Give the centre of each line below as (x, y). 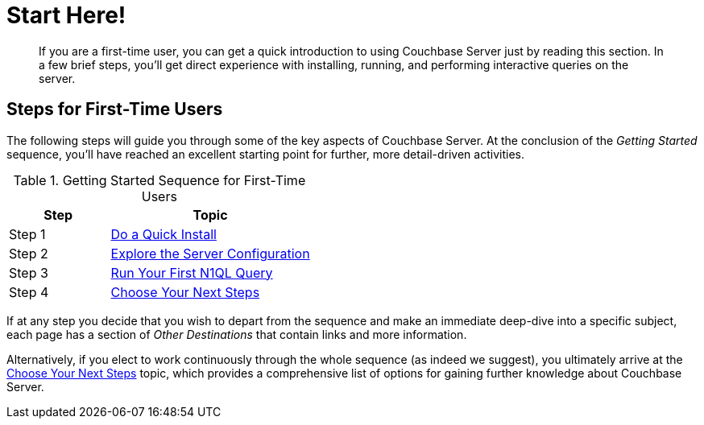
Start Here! (66, 15)
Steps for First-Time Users (115, 109)
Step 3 (29, 272)
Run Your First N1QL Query (192, 272)
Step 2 (29, 253)
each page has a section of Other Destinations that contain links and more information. (237, 334)
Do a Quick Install (164, 234)
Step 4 (29, 292)
